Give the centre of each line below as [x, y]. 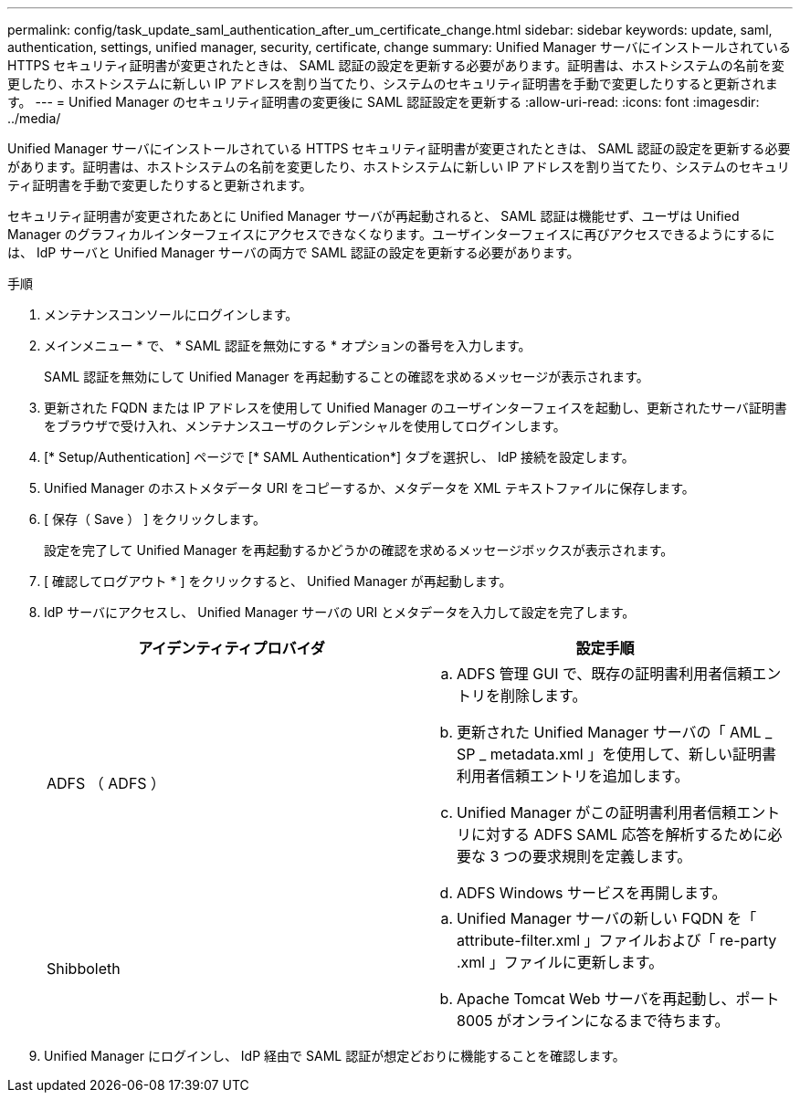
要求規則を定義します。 [612, 856]
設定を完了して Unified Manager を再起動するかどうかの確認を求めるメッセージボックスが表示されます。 [359, 550]
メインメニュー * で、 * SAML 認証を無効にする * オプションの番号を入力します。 [288, 346]
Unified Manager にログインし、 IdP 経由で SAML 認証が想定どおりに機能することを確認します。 [335, 1056]
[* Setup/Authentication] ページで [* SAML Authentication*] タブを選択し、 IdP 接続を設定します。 [339, 457]
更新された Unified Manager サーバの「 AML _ [615, 732]
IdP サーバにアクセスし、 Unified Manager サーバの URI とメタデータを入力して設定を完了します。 [340, 612]
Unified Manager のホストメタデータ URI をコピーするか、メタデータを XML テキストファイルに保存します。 [369, 488]
